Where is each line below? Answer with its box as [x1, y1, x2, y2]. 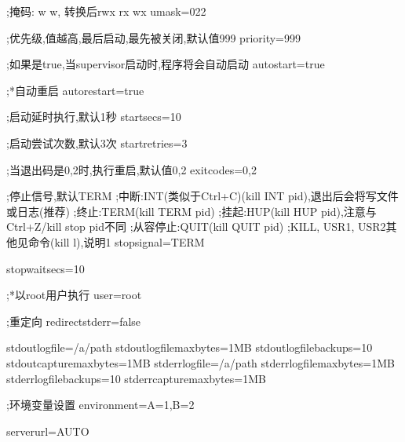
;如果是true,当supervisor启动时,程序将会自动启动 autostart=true [6, 56, 325, 72]
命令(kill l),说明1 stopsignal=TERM [27, 233, 205, 250]
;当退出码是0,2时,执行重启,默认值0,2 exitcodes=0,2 [6, 161, 257, 177]
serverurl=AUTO [6, 422, 89, 439]
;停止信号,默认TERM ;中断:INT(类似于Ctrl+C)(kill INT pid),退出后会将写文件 [6, 188, 399, 204]
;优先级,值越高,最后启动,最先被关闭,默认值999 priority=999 [6, 29, 301, 46]
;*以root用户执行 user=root [6, 287, 142, 303]
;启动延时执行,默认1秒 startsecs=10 [6, 108, 181, 125]
